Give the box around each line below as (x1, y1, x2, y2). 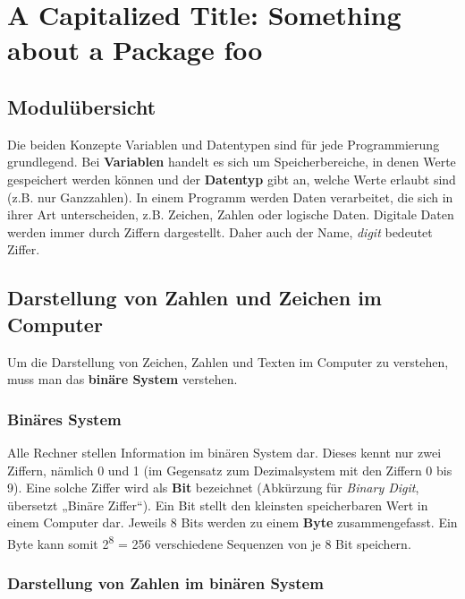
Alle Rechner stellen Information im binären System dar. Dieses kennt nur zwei (7, 442, 442, 461)
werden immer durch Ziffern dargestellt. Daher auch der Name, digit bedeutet (7, 222, 433, 241)
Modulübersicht (7, 92, 156, 120)
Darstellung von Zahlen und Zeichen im (7, 284, 382, 312)
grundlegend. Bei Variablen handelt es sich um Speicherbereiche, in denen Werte (7, 152, 456, 171)
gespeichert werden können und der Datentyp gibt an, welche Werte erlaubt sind (7, 169, 456, 188)
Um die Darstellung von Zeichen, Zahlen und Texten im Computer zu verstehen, (7, 352, 449, 371)
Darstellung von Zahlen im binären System (7, 572, 324, 595)
